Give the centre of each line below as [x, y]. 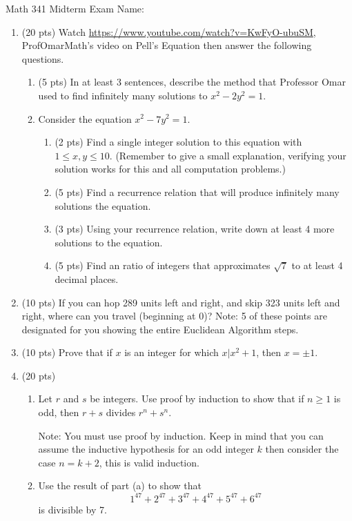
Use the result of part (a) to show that [120, 485]
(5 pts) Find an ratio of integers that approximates [163, 265]
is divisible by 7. [72, 509]
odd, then [59, 412]
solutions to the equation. [109, 242]
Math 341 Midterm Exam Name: [75, 8]
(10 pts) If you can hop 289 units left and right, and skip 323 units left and [181, 302]
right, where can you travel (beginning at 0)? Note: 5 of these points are [174, 316]
